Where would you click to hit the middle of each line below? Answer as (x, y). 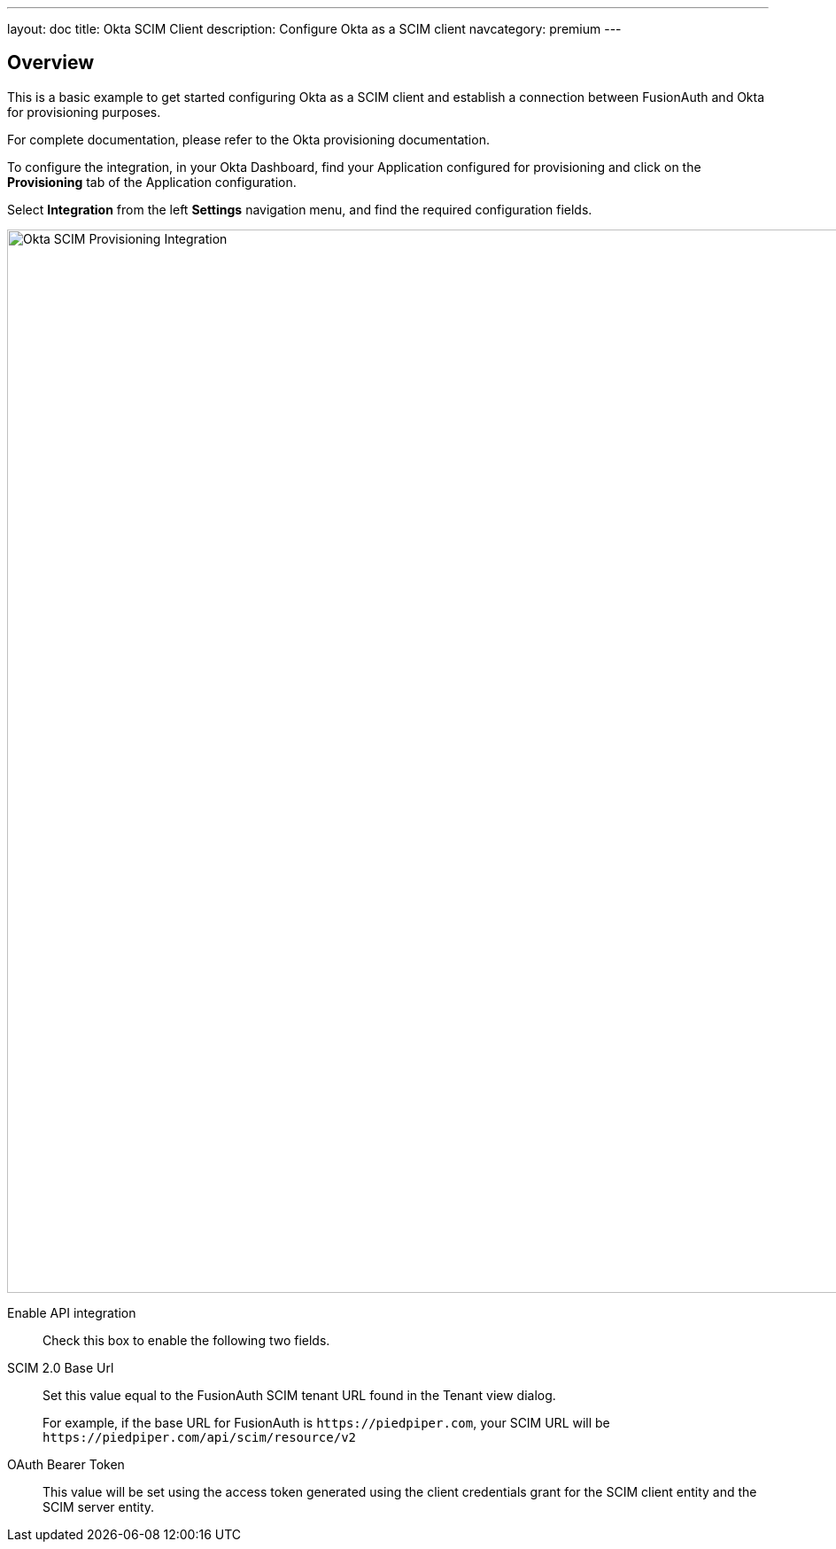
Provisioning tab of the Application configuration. (152, 182)
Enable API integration (72, 1312)
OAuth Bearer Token (66, 1464)
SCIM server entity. (99, 1506)
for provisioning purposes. (84, 112)
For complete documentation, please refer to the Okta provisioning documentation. (248, 139)
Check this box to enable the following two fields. (186, 1340)
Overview (51, 63)
